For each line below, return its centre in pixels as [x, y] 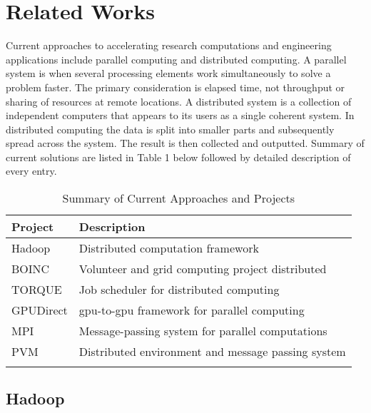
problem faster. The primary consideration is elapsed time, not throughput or [176, 87]
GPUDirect [40, 310]
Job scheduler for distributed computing [179, 290]
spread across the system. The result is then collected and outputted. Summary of [185, 143]
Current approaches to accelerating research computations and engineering [169, 45]
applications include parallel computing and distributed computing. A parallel [176, 59]
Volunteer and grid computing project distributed [203, 269]
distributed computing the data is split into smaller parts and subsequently [170, 129]
